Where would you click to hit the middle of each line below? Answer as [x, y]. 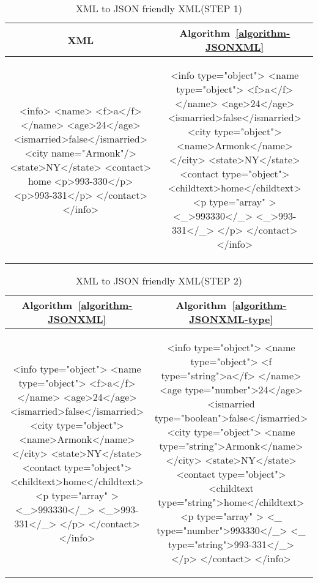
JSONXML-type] [231, 319]
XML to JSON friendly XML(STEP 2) [159, 280]
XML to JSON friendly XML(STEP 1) [159, 8]
